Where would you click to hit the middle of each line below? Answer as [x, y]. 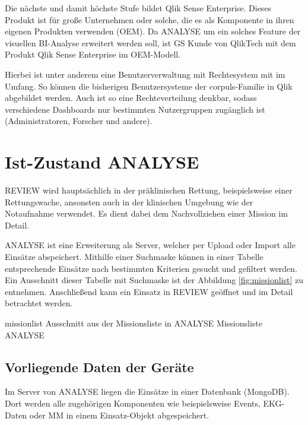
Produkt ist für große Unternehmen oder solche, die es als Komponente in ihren [150, 19]
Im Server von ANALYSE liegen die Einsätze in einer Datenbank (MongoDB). [147, 391]
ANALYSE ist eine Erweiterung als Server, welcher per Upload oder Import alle [150, 245]
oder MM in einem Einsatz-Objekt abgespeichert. [119, 415]
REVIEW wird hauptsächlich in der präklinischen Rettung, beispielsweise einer [149, 190]
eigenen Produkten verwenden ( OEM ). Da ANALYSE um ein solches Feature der [153, 31]
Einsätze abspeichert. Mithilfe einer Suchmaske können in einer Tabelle [134, 257]
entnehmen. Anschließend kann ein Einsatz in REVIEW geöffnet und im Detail [149, 291]
